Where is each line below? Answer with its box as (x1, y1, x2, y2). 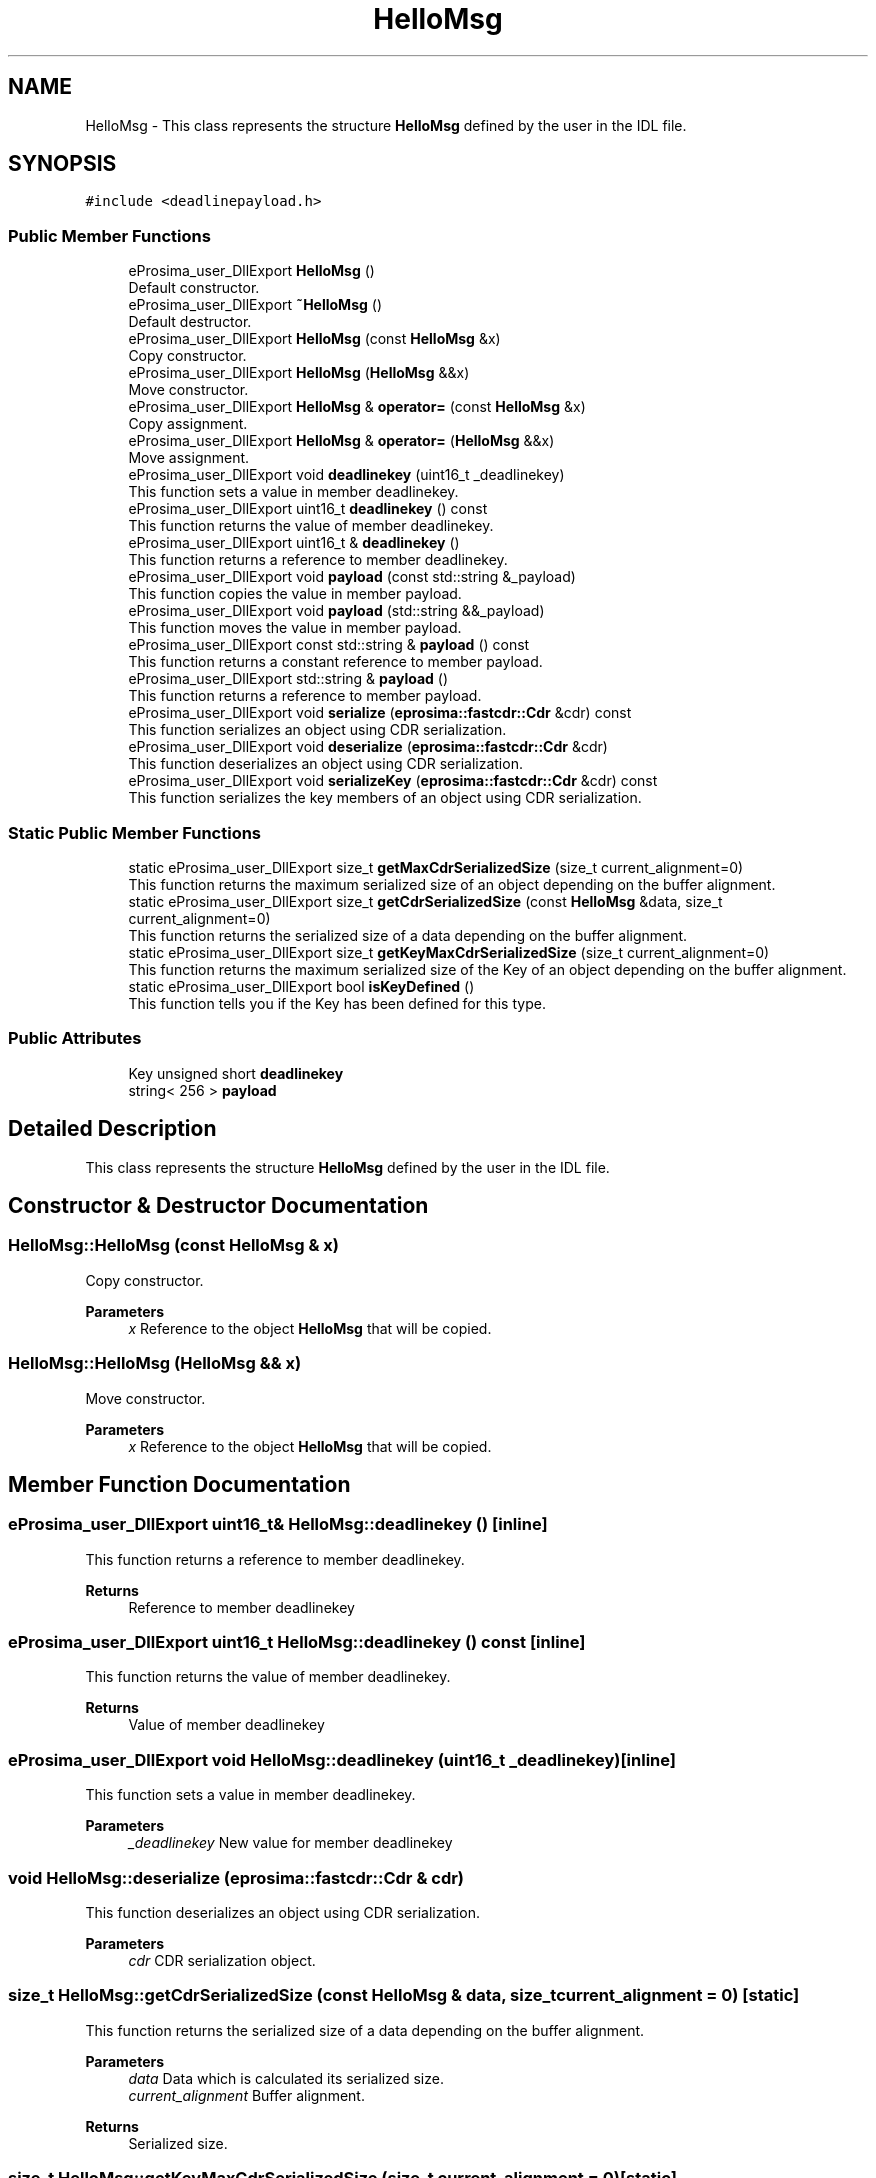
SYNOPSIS (8, 151, 117, 177)
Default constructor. (128, 279, 260, 297)
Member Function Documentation (8, 1471, 351, 1497)
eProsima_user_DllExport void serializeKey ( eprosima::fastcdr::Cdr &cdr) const (128, 772, 658, 790)
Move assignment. (128, 449, 250, 467)
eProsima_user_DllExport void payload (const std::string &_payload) (128, 568, 576, 586)
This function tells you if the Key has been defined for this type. (128, 994, 546, 1012)
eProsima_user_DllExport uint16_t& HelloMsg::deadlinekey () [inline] (8, 1514, 548, 1535)
